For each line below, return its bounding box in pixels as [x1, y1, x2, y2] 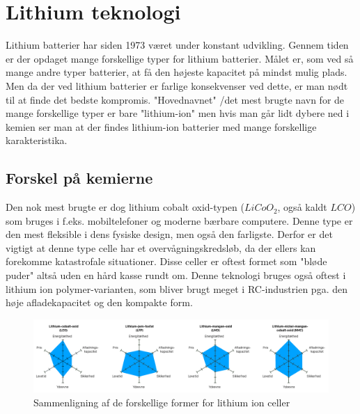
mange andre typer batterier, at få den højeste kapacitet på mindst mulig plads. [6, 65, 347, 79]
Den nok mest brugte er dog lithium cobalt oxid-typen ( [6, 200, 244, 214]
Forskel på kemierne [6, 167, 153, 189]
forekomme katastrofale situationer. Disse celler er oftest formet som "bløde [6, 254, 327, 269]
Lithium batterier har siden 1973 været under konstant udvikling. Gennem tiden [6, 38, 349, 52]
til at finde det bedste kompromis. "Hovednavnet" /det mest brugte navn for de [6, 92, 345, 106]
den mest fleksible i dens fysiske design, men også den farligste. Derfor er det [6, 227, 333, 241]
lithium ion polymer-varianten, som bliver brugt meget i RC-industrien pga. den [6, 281, 347, 296]
